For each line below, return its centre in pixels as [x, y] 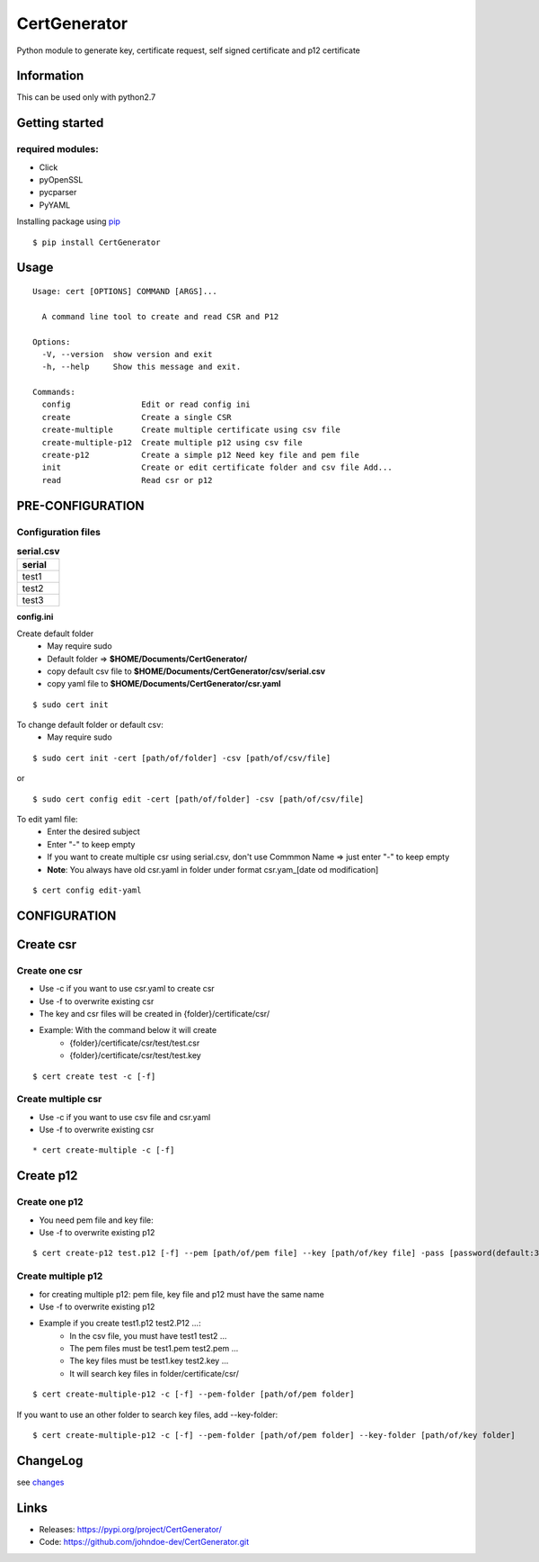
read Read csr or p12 [127, 480]
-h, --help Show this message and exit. [141, 367]
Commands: [54, 392]
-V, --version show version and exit [127, 354]
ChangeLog [50, 1461]
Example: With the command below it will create [128, 1030]
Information [50, 76]
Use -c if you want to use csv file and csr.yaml [125, 1117]
